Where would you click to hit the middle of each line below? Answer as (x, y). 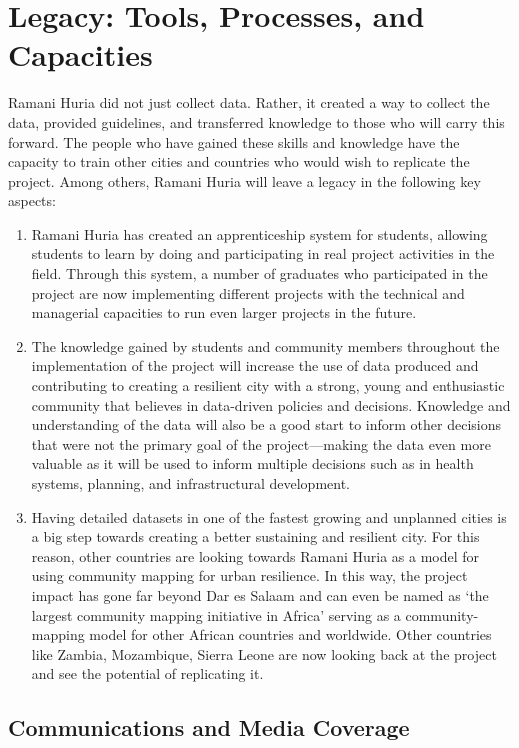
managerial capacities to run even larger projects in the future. (224, 312)
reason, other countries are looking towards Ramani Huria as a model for (255, 555)
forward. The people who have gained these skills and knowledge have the (234, 141)
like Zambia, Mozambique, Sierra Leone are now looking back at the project (264, 653)
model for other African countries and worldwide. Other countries (290, 634)
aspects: (32, 200)
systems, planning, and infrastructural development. (190, 483)
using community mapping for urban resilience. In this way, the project (249, 575)
